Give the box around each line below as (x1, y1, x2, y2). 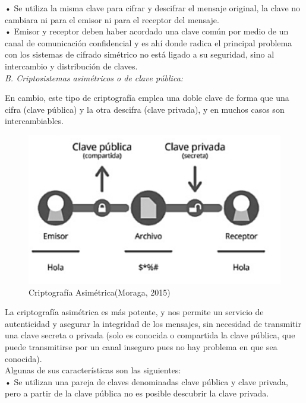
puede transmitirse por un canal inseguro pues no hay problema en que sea (5, 341, 277, 353)
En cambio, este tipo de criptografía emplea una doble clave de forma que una (5, 91, 289, 104)
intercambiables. (5, 115, 64, 127)
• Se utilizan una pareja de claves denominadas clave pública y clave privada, (5, 375, 289, 388)
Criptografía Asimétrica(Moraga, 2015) (29, 285, 171, 298)
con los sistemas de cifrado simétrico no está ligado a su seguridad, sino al (5, 48, 275, 61)
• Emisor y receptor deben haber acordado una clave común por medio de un (5, 25, 289, 37)
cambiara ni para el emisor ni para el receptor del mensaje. (5, 13, 219, 26)
